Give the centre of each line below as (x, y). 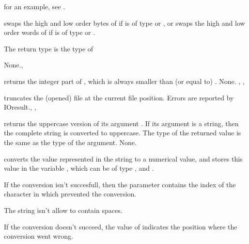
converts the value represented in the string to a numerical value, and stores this (123, 158)
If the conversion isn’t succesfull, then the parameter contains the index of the (120, 184)
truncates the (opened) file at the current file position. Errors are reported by (119, 97)
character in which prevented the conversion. (70, 194)
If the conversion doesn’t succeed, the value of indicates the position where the (121, 226)
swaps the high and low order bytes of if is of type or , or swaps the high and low (124, 23)
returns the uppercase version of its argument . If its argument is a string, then (121, 123)
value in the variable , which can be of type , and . (79, 168)
